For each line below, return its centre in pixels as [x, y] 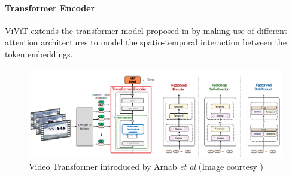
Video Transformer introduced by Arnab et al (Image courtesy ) [146, 166]
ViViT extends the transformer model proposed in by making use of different [146, 30]
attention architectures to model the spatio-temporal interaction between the [146, 42]
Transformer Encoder [50, 7]
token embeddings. [39, 54]
